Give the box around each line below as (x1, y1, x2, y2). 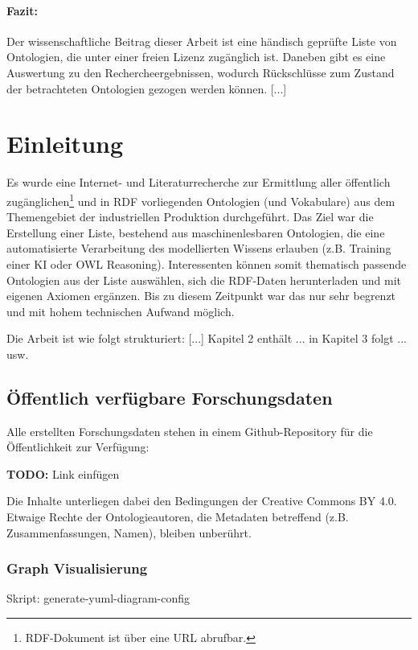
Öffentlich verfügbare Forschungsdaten (6, 385, 333, 409)
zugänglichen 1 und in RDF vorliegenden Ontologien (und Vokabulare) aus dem (6, 190, 395, 209)
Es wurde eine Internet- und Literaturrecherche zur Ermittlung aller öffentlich (6, 174, 391, 191)
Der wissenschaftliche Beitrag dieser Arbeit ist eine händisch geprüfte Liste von (6, 32, 397, 49)
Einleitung (6, 127, 124, 160)
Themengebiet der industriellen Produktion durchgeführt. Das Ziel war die (6, 208, 374, 225)
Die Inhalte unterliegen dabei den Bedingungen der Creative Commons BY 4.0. (6, 492, 397, 509)
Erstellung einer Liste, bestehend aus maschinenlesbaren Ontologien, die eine (6, 224, 385, 241)
